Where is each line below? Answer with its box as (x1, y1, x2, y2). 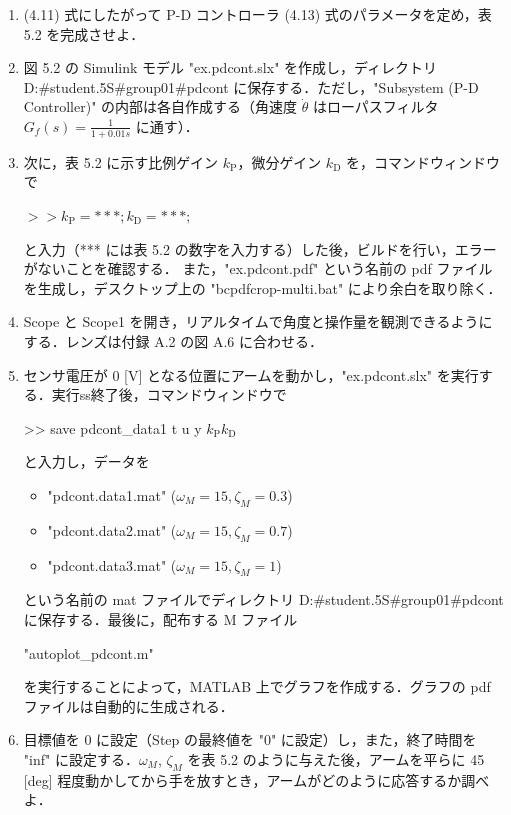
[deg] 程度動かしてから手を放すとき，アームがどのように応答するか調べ (23, 769, 490, 790)
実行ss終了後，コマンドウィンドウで (51, 384, 287, 405)
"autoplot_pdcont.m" (23, 642, 154, 663)
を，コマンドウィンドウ (346, 151, 501, 172)
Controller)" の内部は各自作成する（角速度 (23, 96, 298, 117)
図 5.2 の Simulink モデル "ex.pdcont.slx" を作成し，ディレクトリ (23, 57, 438, 78)
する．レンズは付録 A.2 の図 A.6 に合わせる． (23, 330, 323, 351)
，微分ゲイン (237, 151, 322, 172)
